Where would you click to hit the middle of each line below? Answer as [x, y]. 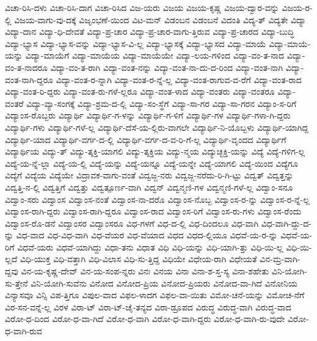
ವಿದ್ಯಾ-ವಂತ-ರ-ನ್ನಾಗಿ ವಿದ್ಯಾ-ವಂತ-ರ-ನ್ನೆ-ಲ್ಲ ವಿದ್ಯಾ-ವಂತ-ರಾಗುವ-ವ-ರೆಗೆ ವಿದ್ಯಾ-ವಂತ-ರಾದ [179, 79]
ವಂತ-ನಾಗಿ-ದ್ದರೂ [29, 79]
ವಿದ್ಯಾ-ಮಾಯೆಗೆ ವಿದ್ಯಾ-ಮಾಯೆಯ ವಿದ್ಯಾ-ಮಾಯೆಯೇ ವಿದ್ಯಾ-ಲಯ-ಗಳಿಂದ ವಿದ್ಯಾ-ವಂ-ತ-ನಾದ [155, 55]
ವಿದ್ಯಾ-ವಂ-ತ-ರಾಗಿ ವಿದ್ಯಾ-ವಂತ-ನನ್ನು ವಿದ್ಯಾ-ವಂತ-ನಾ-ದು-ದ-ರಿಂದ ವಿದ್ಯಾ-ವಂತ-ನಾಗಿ [167, 67]
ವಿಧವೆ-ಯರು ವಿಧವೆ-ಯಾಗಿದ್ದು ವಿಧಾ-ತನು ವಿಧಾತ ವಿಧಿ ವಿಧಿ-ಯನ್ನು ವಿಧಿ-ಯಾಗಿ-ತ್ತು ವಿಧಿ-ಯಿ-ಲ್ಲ [150, 247]
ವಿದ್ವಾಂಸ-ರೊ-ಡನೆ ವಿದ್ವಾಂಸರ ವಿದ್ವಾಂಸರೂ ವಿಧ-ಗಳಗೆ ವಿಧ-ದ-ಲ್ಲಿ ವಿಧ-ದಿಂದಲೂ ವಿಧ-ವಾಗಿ [132, 223]
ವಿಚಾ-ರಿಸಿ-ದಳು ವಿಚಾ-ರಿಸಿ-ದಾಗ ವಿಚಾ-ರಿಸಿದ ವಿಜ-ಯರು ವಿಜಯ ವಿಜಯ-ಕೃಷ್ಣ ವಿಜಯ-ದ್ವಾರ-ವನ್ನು [142, 7]
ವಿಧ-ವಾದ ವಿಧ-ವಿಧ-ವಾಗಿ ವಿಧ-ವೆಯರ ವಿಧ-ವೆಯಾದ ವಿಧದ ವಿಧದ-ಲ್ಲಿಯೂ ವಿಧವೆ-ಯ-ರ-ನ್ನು [147, 235]
